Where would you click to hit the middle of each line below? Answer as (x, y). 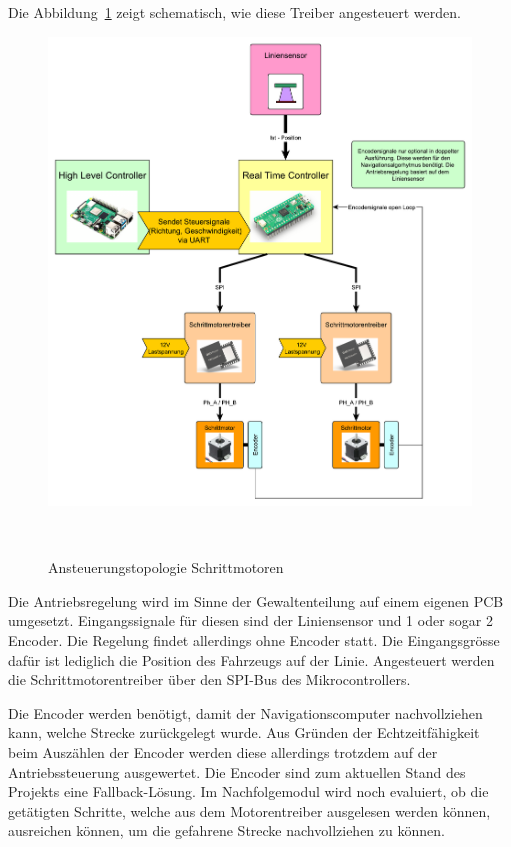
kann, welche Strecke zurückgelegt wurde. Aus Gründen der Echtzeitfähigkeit (244, 732)
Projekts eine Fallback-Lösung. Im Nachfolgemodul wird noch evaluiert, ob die (248, 791)
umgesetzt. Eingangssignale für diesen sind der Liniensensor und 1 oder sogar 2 (250, 620)
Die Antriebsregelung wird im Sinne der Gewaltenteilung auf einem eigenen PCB (256, 600)
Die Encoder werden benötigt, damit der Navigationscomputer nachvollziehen (245, 712)
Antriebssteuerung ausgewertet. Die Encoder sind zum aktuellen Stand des (237, 771)
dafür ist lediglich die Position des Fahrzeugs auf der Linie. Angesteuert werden (251, 659)
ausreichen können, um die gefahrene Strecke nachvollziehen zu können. (226, 830)
